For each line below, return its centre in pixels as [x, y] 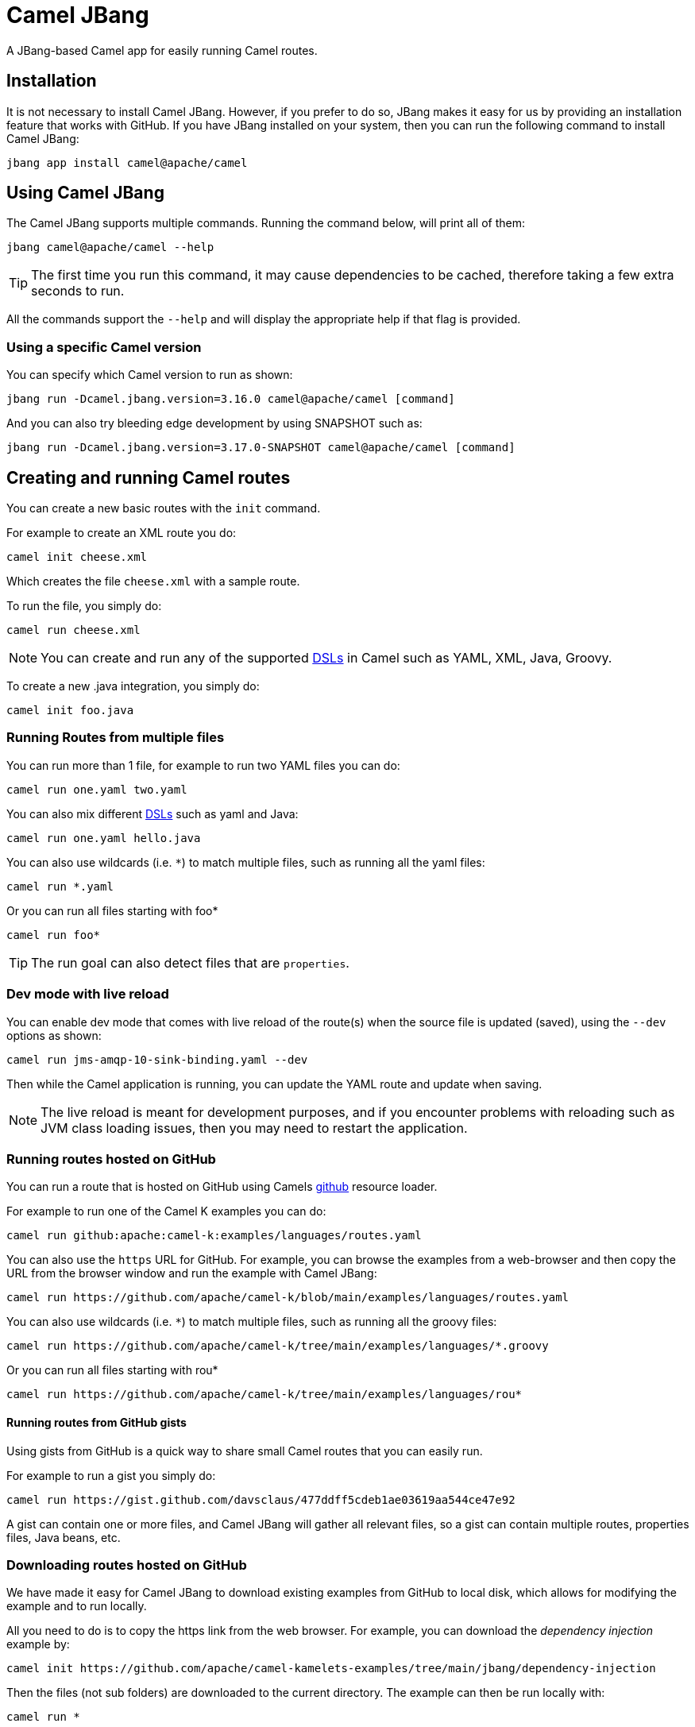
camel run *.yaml [60, 886]
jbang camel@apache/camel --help [110, 247]
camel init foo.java [70, 711]
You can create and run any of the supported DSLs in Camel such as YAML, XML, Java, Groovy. [326, 658]
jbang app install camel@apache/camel [127, 162]
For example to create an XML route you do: [122, 533]
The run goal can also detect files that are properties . [190, 962]
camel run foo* [54, 935]
